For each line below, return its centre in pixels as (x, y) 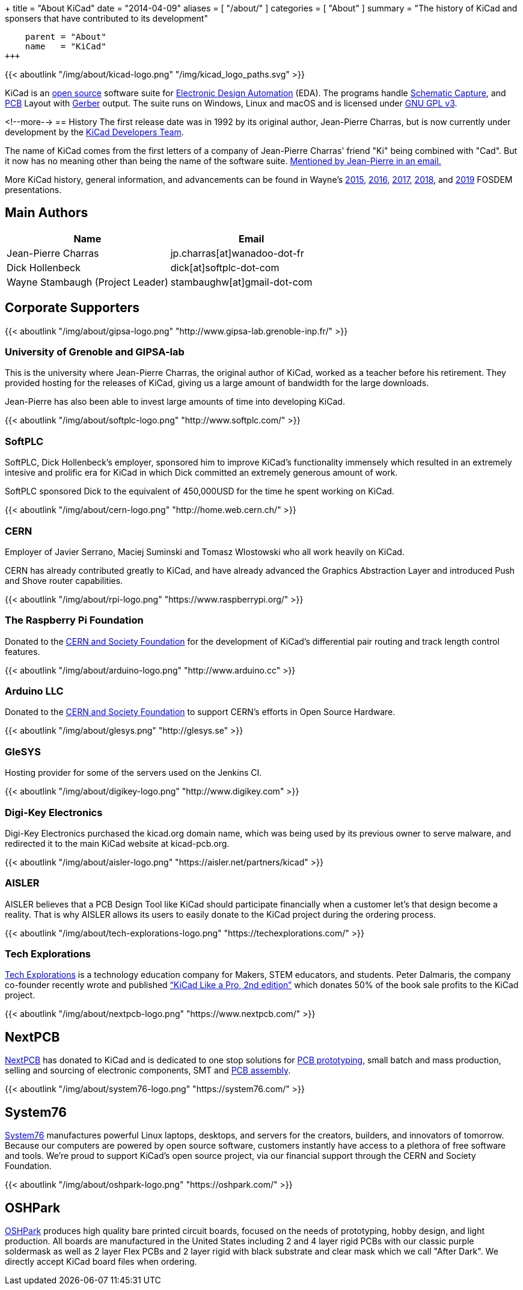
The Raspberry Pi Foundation (74, 620)
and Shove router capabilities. (64, 580)
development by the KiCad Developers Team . (94, 132)
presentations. (33, 190)
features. (23, 651)
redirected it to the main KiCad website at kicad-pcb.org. (117, 843)
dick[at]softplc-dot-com (225, 267)
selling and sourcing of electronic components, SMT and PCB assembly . (148, 1070)
